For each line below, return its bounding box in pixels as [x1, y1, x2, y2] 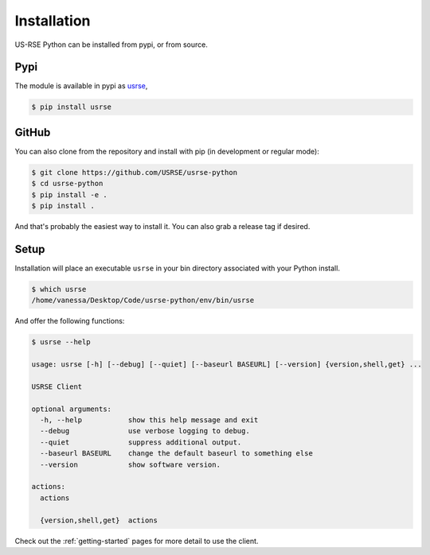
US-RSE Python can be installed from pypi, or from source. [14, 40, 209, 49]
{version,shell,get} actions [40, 515, 158, 525]
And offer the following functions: [14, 316, 125, 326]
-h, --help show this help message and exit [40, 416, 259, 425]
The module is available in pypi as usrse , [14, 81, 148, 91]
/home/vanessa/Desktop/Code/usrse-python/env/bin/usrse [31, 296, 255, 305]
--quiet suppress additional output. [40, 437, 242, 447]
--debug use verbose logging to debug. [40, 426, 250, 436]
